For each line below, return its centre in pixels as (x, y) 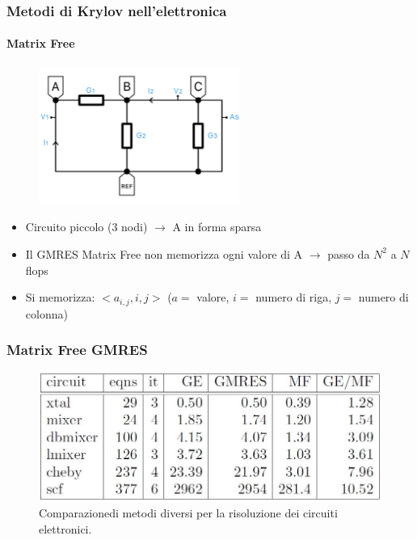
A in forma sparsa (217, 227)
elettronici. (65, 529)
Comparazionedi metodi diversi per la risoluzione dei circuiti (188, 513)
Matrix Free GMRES (77, 350)
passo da (349, 253)
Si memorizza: (60, 297)
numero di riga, (294, 297)
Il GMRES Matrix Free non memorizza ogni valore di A (164, 253)
